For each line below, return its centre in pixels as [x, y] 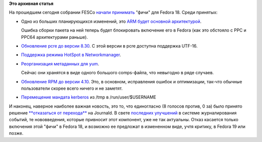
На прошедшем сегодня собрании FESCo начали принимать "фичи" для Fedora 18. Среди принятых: [113, 13]
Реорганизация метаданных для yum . [60, 63]
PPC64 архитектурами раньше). [55, 37]
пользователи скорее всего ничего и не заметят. [72, 88]
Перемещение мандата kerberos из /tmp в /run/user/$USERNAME [89, 97]
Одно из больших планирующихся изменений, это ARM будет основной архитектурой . [111, 21]
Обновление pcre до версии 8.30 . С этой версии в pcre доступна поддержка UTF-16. [109, 46]
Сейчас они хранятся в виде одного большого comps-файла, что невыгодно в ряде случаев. [117, 73]
